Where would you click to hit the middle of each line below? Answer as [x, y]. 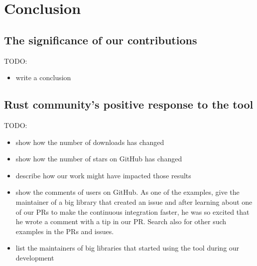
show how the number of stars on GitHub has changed [99, 159]
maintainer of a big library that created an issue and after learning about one [134, 201]
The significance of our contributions [101, 40]
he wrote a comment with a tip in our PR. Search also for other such [121, 221]
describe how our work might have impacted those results [103, 175]
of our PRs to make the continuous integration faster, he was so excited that [132, 211]
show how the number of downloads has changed [90, 142]
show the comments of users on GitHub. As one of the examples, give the [128, 192]
